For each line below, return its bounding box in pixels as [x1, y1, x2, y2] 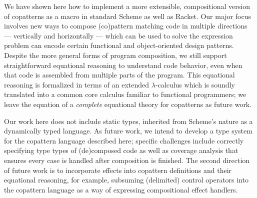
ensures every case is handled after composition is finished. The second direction [4, 154, 250, 165]
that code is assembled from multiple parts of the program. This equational [4, 69, 235, 80]
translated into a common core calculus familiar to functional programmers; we [4, 89, 246, 99]
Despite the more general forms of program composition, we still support [4, 49, 227, 60]
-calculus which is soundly [155, 79, 235, 89]
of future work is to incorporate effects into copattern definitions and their [4, 164, 232, 175]
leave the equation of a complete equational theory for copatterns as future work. [4, 98, 252, 109]
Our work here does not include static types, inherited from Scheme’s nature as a [4, 115, 253, 126]
